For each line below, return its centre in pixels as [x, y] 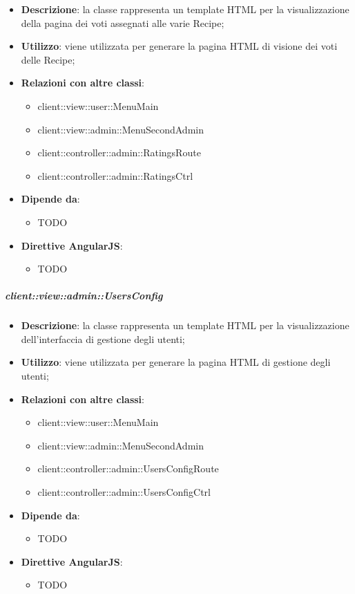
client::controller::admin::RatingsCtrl [115, 175]
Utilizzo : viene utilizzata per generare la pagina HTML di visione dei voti [179, 46]
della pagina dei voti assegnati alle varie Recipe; [123, 22]
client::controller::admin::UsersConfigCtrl [124, 492]
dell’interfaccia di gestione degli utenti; [103, 338]
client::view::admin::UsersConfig [84, 296]
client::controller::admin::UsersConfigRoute [128, 468]
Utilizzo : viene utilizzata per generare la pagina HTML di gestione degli [176, 362]
